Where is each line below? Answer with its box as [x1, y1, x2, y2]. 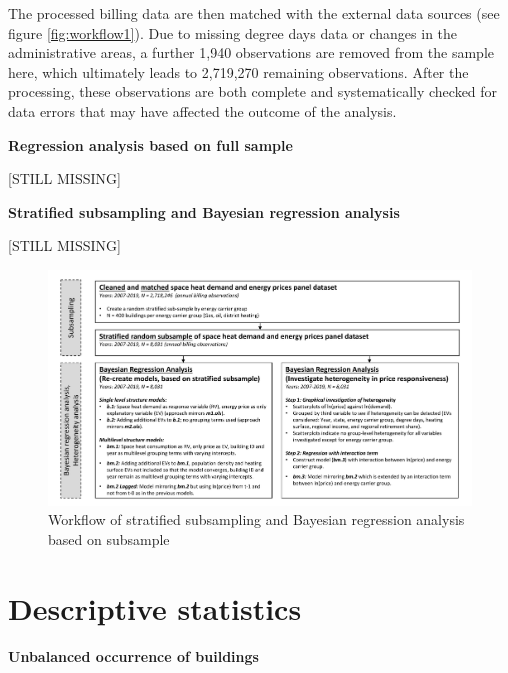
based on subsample [48, 528, 170, 549]
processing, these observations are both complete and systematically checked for [8, 81, 498, 102]
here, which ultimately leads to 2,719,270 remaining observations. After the [8, 61, 469, 82]
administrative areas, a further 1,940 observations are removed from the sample [8, 42, 495, 63]
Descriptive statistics [8, 587, 302, 628]
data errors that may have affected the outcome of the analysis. [8, 100, 397, 121]
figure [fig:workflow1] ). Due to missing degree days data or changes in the [8, 22, 458, 43]
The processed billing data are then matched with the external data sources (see [8, 3, 500, 23]
